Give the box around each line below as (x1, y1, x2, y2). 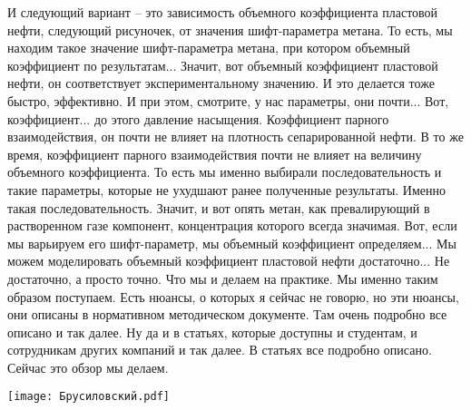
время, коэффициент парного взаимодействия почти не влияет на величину (7, 144, 422, 163)
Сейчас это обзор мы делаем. (7, 357, 169, 376)
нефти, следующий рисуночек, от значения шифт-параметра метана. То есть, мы (7, 20, 453, 39)
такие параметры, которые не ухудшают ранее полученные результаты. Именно (7, 180, 446, 199)
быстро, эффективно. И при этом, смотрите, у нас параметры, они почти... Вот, (7, 91, 449, 110)
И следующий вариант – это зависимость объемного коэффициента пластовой (7, 3, 438, 21)
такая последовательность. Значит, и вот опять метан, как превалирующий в (7, 198, 430, 217)
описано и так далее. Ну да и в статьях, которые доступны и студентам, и (7, 322, 417, 341)
